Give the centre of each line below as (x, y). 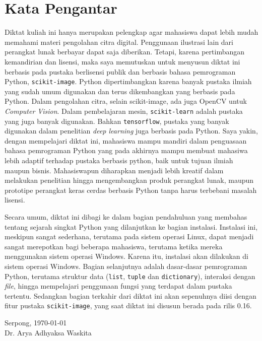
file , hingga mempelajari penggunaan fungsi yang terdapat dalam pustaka (118, 286)
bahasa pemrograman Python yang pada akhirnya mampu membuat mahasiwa (126, 150)
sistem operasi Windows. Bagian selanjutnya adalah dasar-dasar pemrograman (126, 266)
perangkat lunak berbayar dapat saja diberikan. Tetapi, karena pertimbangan (125, 52)
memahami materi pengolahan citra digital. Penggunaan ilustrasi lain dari (119, 42)
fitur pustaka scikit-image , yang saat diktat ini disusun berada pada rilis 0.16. (128, 305)
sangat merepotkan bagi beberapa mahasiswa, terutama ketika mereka (114, 246)
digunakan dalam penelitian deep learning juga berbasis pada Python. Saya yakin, (131, 131)
